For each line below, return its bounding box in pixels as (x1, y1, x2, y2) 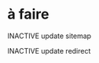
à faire (7, 5, 49, 23)
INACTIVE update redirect (7, 46, 91, 55)
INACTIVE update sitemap (7, 31, 92, 40)
